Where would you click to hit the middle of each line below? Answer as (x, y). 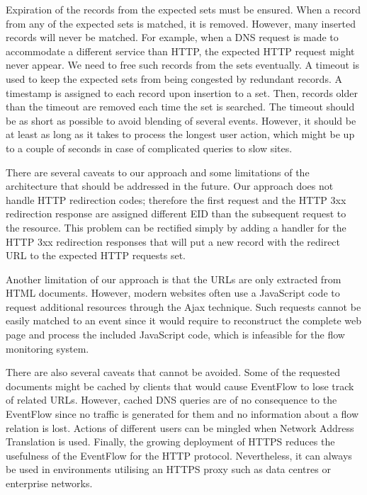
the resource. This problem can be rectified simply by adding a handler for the (176, 227)
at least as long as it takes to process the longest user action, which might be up (180, 134)
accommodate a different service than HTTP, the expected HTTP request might (180, 51)
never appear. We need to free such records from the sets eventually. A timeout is (183, 65)
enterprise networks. (49, 483)
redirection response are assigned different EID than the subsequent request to (176, 214)
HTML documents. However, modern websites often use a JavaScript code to (173, 293)
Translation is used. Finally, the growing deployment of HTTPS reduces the (170, 442)
